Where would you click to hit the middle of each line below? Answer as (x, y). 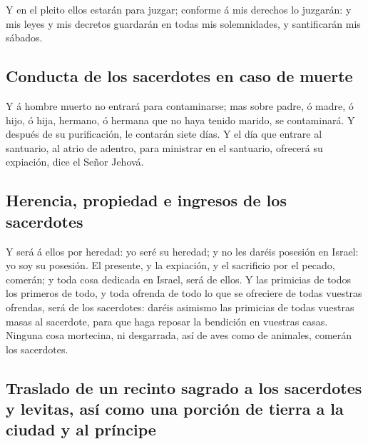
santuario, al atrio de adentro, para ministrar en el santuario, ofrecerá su (164, 147)
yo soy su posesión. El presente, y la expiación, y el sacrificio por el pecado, (170, 265)
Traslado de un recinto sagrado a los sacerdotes (184, 387)
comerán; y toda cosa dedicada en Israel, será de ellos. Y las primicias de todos (179, 279)
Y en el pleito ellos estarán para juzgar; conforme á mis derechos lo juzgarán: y (179, 9)
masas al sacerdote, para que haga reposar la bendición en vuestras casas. (167, 321)
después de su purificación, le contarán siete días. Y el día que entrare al (164, 134)
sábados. (24, 37)
